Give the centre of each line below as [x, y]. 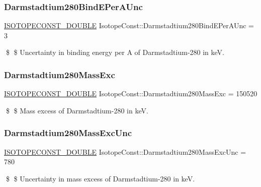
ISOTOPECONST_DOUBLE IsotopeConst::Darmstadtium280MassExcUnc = [125, 151]
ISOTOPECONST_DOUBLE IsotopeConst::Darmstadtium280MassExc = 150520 [131, 93]
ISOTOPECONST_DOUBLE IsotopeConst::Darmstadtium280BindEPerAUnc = [129, 25]
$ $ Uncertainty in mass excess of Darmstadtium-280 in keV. [100, 178]
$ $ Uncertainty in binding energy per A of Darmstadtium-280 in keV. [115, 52]
